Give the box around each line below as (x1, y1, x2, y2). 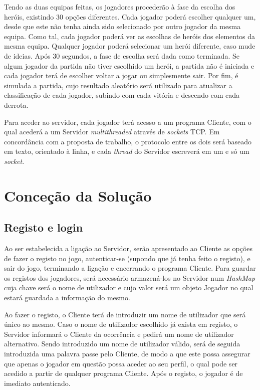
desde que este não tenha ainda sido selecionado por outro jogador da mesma (4, 21, 241, 32)
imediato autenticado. (4, 377, 71, 388)
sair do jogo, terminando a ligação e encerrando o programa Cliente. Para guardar (4, 263, 256, 273)
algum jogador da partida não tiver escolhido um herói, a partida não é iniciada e (4, 60, 254, 71)
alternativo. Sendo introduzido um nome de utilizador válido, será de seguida (4, 338, 240, 349)
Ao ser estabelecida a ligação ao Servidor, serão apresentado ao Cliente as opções (4, 243, 253, 254)
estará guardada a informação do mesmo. (4, 292, 130, 303)
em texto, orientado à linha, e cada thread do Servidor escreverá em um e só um (4, 146, 249, 156)
